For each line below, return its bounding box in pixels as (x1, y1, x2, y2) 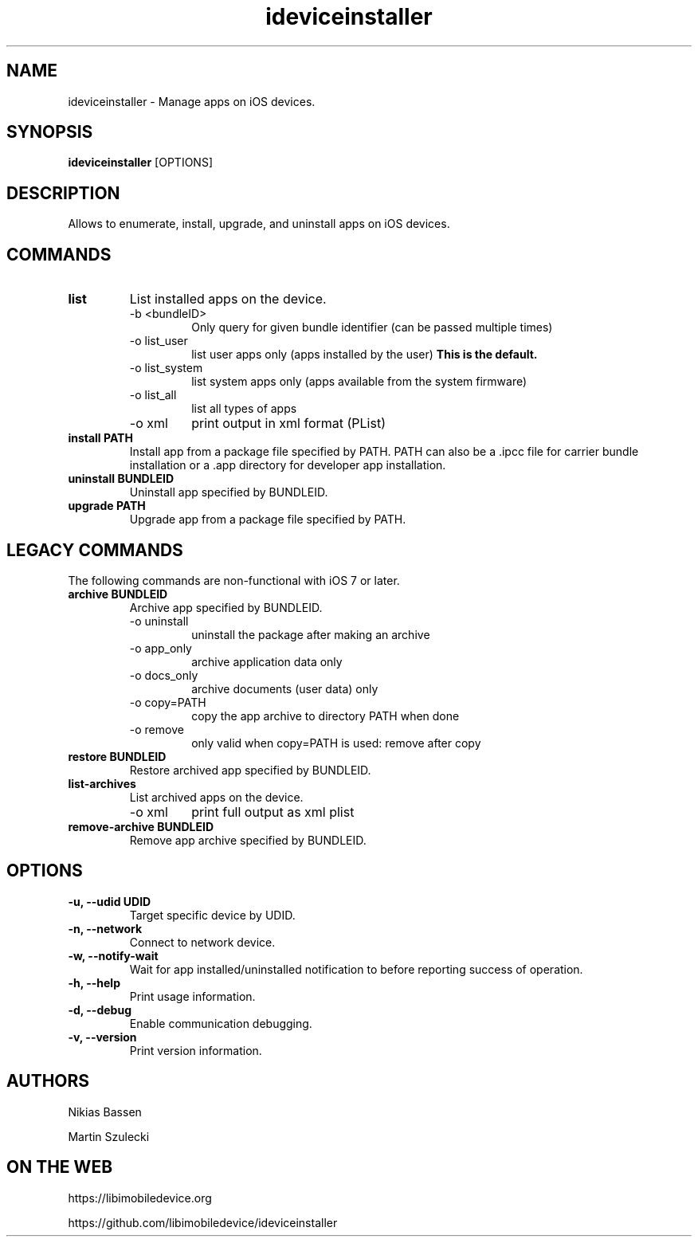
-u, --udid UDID (68, 894, 151, 908)
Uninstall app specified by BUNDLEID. (129, 485, 328, 500)
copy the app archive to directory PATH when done (191, 708, 460, 723)
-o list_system (129, 361, 203, 375)
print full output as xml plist (191, 803, 355, 820)
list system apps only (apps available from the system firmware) (191, 374, 527, 389)
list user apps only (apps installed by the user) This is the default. (191, 347, 538, 362)
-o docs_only (129, 668, 198, 682)
